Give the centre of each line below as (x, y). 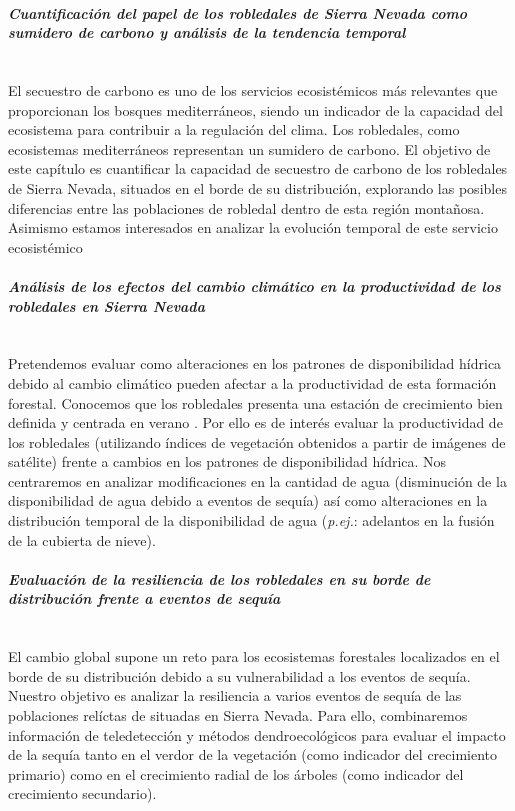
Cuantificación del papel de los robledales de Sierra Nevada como (238, 12)
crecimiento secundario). (82, 793)
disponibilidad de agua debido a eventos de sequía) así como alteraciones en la (248, 500)
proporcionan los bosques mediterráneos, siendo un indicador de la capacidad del (255, 109)
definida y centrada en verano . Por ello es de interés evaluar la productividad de (255, 422)
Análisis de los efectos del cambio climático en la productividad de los (254, 285)
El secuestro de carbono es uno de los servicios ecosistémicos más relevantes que (253, 89)
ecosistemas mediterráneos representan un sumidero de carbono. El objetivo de (249, 148)
